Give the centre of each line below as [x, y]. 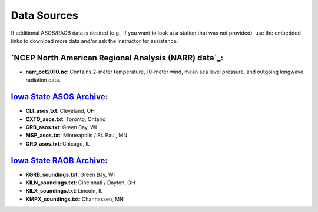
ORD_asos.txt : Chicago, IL [58, 143]
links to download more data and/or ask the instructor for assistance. [95, 41]
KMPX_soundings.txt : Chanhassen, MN [74, 199]
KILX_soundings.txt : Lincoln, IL [64, 191]
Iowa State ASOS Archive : [59, 97]
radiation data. [43, 80]
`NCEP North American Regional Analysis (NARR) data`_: [117, 58]
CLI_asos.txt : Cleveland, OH [60, 111]
